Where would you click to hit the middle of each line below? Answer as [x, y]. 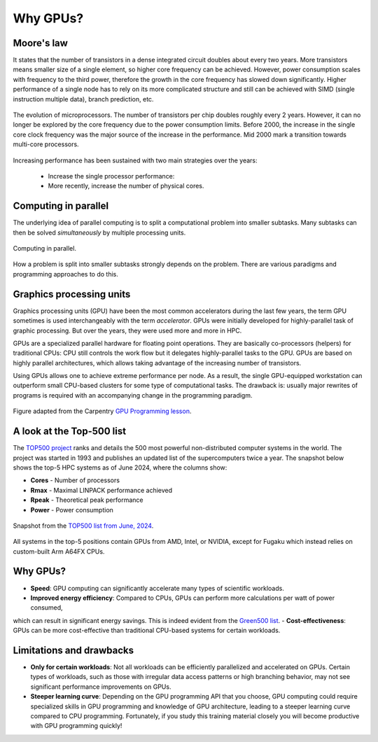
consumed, [47, 608]
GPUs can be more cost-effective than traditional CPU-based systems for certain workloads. [147, 631]
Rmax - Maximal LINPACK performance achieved [101, 490]
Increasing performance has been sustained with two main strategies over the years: [135, 160]
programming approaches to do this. [65, 274]
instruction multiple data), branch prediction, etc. [83, 99]
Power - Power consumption [72, 510]
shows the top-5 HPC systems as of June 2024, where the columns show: [120, 467]
